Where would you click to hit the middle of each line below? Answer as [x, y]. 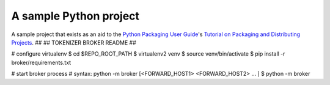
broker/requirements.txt [41, 62]
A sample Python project [75, 16]
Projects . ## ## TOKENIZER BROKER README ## [74, 42]
